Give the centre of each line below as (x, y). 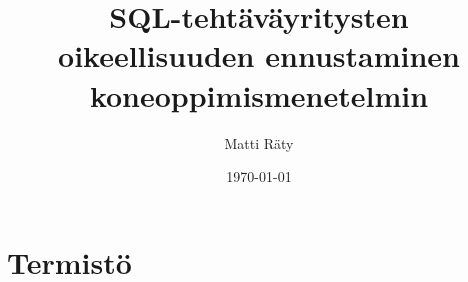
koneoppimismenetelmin (259, 94)
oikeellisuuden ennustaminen (259, 55)
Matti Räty (259, 142)
